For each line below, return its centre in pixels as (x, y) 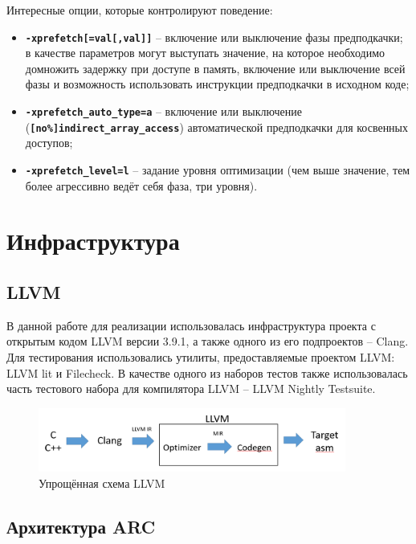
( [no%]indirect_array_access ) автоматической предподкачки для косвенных (217, 127)
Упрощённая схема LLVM (102, 483)
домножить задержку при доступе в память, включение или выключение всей (215, 68)
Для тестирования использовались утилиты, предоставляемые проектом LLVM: (201, 356)
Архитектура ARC (81, 527)
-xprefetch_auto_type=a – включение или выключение (163, 111)
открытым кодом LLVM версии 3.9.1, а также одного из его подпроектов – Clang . (208, 341)
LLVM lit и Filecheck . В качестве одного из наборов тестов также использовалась (207, 372)
